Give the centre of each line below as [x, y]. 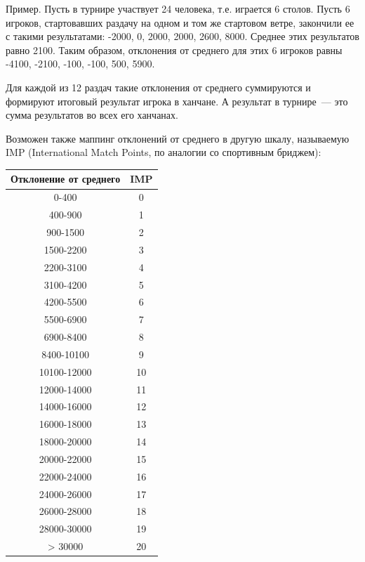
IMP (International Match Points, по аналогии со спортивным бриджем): [164, 152]
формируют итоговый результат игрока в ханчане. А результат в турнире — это [177, 101]
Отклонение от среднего [66, 179]
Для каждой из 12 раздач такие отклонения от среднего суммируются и [158, 87]
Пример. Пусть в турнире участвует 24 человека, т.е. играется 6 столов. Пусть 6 [178, 8]
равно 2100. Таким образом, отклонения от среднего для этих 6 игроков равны [174, 50]
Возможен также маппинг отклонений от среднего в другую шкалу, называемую [178, 138]
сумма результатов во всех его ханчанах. [92, 115]
